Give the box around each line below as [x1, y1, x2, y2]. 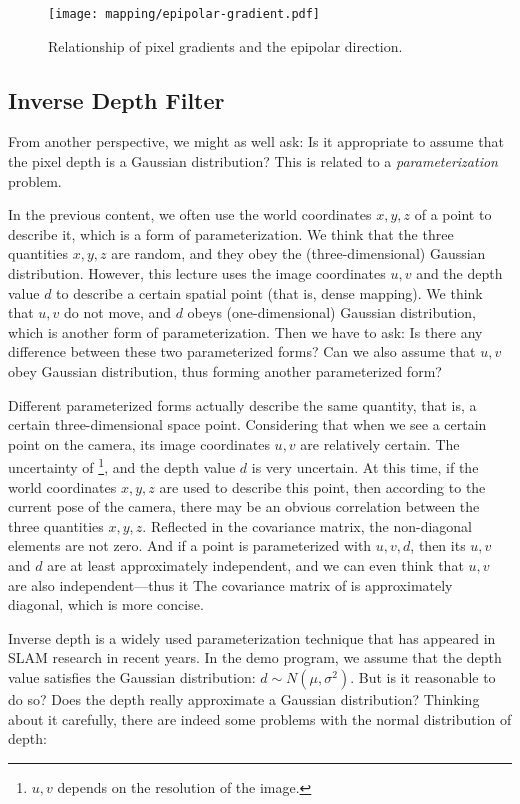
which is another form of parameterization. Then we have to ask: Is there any [8, 321, 483, 342]
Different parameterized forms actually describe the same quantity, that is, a [8, 394, 477, 415]
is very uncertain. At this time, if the [251, 457, 479, 478]
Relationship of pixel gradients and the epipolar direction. [48, 35, 403, 56]
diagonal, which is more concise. [8, 594, 204, 615]
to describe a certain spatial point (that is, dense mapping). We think [56, 282, 483, 303]
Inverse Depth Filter [8, 84, 225, 115]
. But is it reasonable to [350, 666, 496, 687]
